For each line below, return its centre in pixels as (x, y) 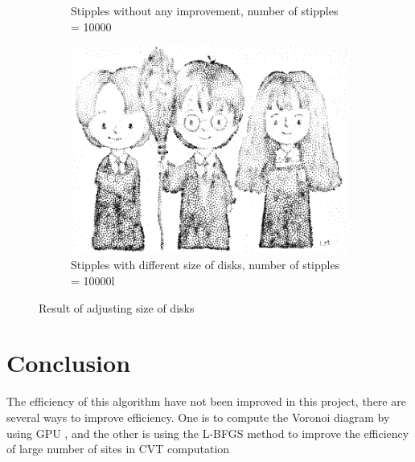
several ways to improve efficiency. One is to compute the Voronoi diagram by (198, 417)
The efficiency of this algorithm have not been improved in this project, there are (206, 401)
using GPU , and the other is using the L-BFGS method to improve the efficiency (208, 433)
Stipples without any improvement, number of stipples (205, 10)
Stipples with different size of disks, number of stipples (205, 265)
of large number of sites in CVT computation (118, 449)
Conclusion (69, 363)
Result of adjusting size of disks (117, 307)
